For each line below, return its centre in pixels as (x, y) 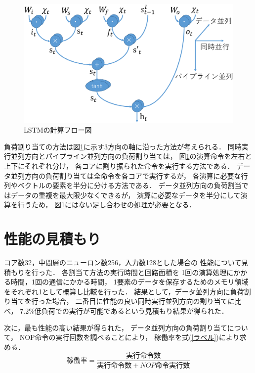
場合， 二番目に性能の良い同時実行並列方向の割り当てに (143, 301)
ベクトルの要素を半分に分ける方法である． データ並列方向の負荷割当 (129, 185)
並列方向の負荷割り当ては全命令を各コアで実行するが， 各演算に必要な (126, 175)
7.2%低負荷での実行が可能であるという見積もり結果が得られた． (124, 311)
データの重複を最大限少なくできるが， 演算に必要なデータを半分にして (126, 195)
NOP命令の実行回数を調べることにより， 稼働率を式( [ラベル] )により (129, 337)
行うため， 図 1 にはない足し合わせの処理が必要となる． (107, 205)
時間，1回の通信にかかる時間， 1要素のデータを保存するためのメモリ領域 (129, 282)
